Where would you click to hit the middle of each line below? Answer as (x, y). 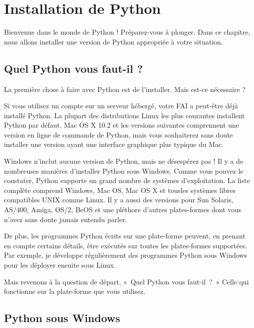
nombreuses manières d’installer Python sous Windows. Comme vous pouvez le (124, 170)
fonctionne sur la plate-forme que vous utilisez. (75, 291)
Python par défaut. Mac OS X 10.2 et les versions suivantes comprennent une (122, 125)
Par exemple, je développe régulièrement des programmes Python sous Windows (126, 255)
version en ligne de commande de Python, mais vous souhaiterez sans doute (119, 134)
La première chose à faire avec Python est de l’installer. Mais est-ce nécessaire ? (125, 89)
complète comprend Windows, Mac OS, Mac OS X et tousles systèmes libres (120, 190)
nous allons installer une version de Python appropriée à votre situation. (113, 41)
